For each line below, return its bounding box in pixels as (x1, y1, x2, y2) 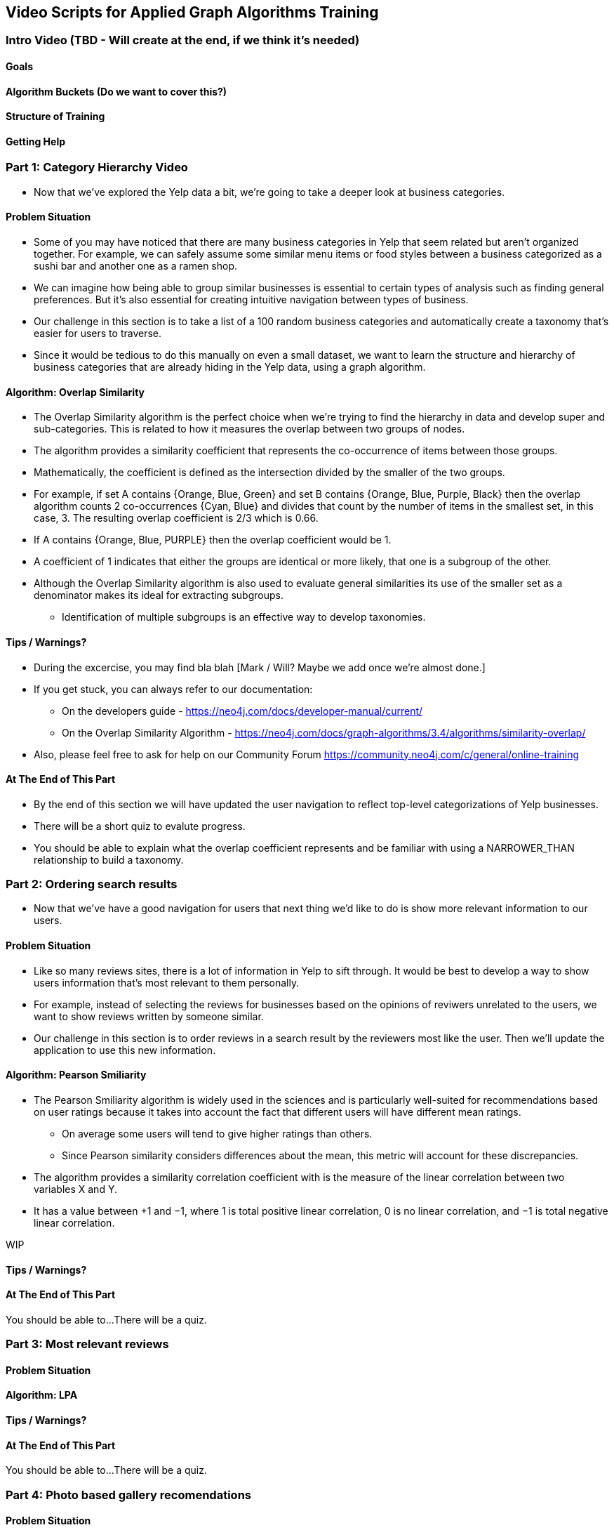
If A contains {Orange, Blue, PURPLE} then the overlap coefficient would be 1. (34, 534, 392, 546)
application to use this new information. (34, 1043, 216, 1056)
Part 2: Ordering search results (6, 877, 178, 892)
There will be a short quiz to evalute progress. (34, 819, 246, 832)
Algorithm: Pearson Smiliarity (6, 1069, 147, 1081)
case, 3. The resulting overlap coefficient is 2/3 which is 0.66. (34, 512, 319, 525)
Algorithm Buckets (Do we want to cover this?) (6, 85, 227, 98)
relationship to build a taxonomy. (34, 853, 184, 866)
